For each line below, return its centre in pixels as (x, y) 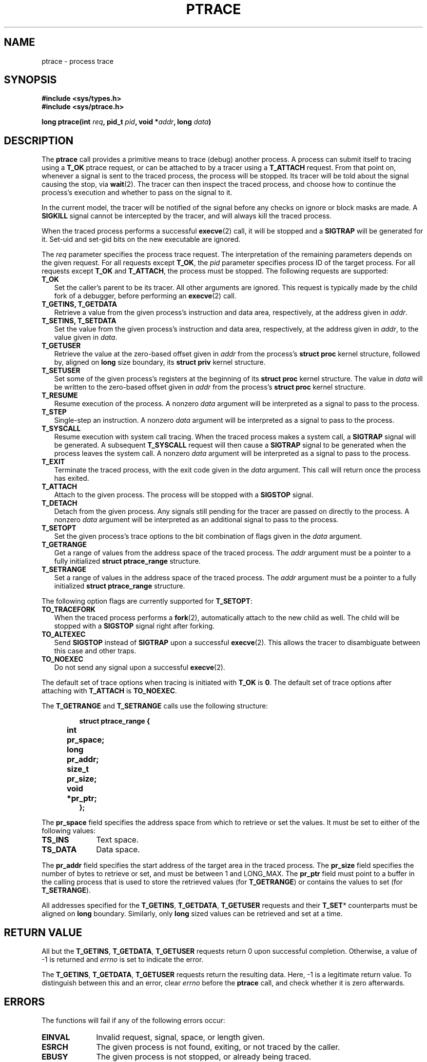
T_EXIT (53, 462)
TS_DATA (59, 850)
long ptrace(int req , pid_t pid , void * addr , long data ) (126, 122)
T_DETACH (59, 503)
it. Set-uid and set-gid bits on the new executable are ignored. (141, 239)
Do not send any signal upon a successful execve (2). (140, 668)
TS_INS (55, 840)
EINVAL (56, 1037)
